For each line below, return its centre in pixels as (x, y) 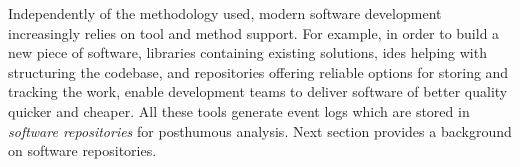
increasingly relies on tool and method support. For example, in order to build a (254, 32)
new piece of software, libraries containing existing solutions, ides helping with (247, 52)
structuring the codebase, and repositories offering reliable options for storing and (258, 71)
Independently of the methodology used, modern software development (225, 13)
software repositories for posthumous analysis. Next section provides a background (260, 130)
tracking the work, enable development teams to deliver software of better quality (258, 91)
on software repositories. (82, 150)
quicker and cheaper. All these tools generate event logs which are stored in (239, 110)
